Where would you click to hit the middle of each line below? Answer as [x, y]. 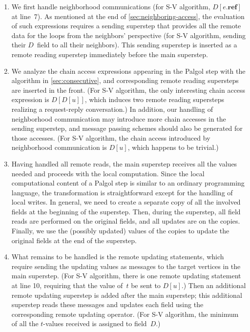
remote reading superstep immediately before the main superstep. [110, 54]
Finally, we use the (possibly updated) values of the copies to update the [120, 231]
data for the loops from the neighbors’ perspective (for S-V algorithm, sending [129, 35]
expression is [30, 99]
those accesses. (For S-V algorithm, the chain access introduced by [111, 137]
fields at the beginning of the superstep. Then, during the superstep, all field [126, 211]
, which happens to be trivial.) [173, 147]
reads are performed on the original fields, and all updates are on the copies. [126, 221]
